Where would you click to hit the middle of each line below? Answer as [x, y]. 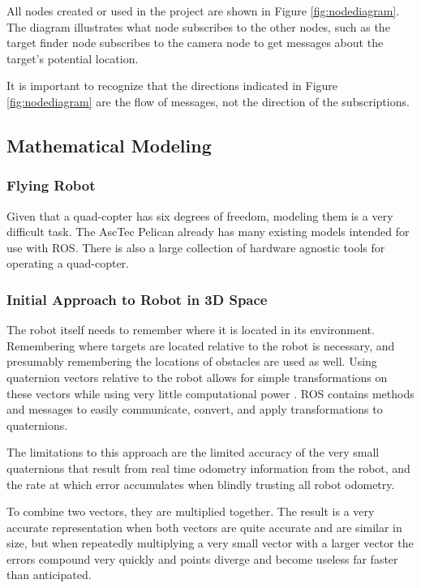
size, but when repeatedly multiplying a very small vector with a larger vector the [210, 543]
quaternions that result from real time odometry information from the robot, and [208, 468]
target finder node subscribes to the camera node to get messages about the [195, 43]
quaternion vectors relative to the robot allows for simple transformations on [197, 377]
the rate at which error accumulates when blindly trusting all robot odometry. [201, 484]
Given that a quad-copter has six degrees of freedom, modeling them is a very [200, 215]
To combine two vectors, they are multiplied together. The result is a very [191, 511]
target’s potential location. [73, 58]
